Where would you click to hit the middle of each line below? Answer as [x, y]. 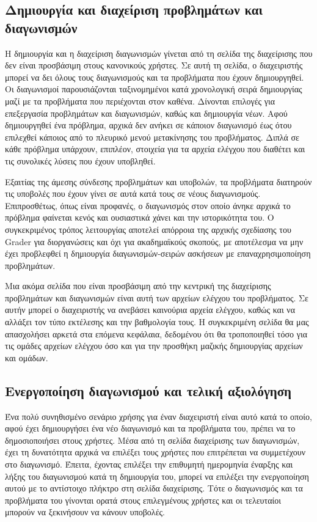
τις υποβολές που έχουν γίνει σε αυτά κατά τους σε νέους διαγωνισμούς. [133, 193]
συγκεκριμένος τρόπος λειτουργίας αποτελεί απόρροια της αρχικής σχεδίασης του [148, 229]
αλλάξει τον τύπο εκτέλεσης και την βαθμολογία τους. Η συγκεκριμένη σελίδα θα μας [157, 322]
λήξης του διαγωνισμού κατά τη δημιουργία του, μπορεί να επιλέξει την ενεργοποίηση [157, 476]
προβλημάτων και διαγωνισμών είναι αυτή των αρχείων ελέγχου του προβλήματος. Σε [157, 297]
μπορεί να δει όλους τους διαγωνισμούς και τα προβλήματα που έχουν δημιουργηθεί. [155, 77]
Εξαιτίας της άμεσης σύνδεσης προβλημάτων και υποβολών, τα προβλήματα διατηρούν [158, 181]
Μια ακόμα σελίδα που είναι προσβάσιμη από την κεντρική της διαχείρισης [138, 286]
